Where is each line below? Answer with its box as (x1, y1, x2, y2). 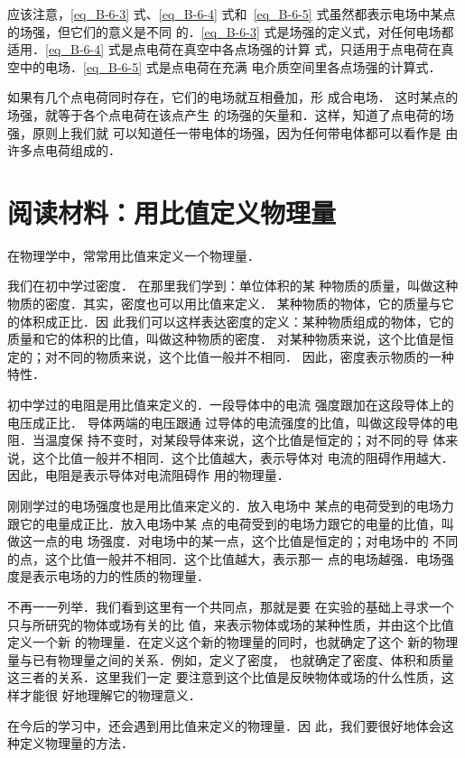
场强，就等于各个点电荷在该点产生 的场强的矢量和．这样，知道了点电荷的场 (7, 105, 454, 124)
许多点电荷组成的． (7, 141, 121, 160)
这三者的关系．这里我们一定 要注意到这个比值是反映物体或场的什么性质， (7, 668, 442, 687)
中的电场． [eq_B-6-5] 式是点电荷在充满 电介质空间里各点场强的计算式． (19, 57, 442, 76)
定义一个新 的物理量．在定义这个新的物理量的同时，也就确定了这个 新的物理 (7, 633, 459, 652)
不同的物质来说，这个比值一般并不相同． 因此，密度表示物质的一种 (57, 347, 454, 365)
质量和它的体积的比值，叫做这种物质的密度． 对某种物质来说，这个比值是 (7, 329, 442, 348)
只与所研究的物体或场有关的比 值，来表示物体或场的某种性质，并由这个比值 (7, 615, 454, 633)
